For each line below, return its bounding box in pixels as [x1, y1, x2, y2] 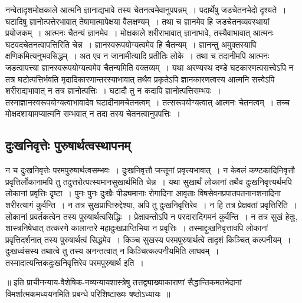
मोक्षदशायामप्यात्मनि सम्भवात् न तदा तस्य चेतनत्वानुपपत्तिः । [5, 107, 180, 120]
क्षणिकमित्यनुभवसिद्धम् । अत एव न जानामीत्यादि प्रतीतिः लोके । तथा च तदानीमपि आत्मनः [5, 50, 270, 62]
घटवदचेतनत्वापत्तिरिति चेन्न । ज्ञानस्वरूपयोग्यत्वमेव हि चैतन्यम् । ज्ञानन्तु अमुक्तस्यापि [5, 38, 257, 50]
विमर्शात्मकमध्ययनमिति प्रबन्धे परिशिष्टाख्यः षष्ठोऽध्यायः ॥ [5, 288, 170, 300]
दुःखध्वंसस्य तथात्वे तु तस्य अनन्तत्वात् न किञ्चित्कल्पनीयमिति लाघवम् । [5, 245, 219, 257]
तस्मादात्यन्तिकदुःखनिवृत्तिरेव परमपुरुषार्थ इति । [5, 256, 144, 268]
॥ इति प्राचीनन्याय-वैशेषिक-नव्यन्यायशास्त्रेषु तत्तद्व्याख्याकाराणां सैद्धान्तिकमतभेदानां [5, 276, 242, 288]
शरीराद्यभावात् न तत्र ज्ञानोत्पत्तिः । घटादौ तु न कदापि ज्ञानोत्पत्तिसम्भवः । [5, 84, 221, 97]
